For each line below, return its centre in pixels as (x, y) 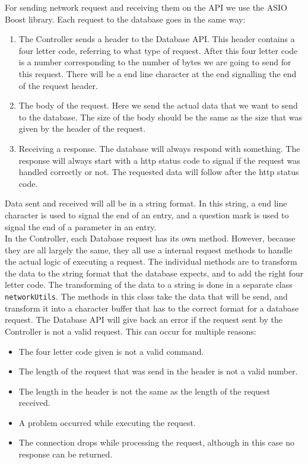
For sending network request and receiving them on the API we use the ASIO (146, 7)
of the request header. (58, 85)
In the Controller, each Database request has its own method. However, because (150, 238)
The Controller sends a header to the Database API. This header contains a (157, 39)
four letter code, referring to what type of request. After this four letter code (158, 50)
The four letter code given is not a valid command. (111, 351)
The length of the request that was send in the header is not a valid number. (158, 371)
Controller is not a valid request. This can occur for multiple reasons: (131, 331)
